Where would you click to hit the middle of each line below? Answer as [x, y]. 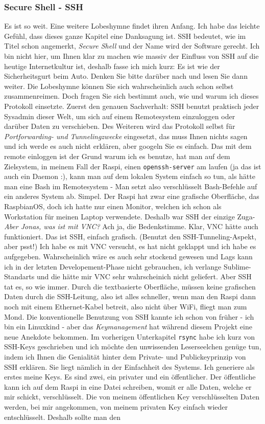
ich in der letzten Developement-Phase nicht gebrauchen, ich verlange [113, 266]
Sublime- [237, 266]
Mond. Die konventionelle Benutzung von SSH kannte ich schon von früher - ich [129, 316]
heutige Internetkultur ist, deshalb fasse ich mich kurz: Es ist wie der [112, 66]
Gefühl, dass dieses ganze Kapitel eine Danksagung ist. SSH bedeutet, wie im [125, 36]
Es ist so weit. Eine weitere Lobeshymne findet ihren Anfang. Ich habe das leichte [132, 26]
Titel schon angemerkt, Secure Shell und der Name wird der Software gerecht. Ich [132, 46]
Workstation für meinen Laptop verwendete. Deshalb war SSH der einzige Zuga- [130, 216]
